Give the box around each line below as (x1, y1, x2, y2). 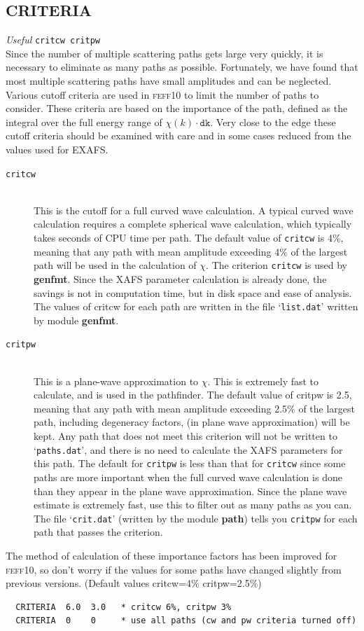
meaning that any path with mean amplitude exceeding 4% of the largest (34, 244, 348, 258)
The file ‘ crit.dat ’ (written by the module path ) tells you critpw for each (34, 511, 358, 525)
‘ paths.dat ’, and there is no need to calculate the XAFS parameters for (34, 442, 343, 457)
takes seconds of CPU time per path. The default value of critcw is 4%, (34, 230, 344, 245)
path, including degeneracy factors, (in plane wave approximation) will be (34, 415, 350, 429)
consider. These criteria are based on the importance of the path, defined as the (6, 101, 348, 116)
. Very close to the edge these (210, 114, 336, 129)
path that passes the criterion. (34, 525, 163, 539)
